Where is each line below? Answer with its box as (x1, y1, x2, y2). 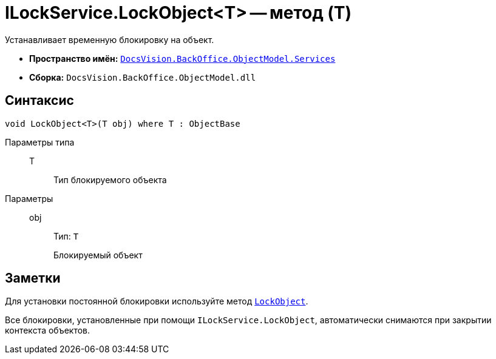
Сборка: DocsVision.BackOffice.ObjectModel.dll (29, 72, 256, 82)
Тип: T (53, 230, 79, 241)
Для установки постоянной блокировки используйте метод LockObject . (5, 296, 308, 307)
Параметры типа (5, 136, 75, 147)
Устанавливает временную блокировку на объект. (5, 34, 214, 45)
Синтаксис (5, 93, 74, 109)
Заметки (5, 270, 61, 286)
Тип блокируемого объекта (53, 174, 167, 185)
